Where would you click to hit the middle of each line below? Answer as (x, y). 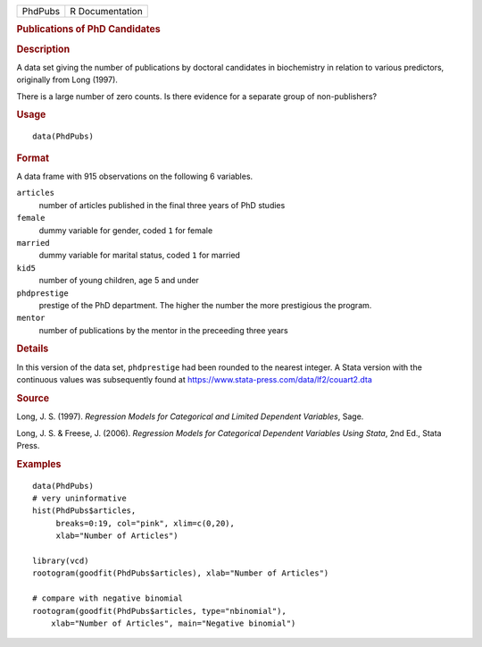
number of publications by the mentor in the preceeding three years (164, 330)
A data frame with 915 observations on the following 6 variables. (135, 176)
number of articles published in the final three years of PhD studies (162, 205)
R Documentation (106, 11)
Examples (39, 464)
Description (43, 49)
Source (33, 398)
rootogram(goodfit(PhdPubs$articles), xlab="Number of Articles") (181, 573)
